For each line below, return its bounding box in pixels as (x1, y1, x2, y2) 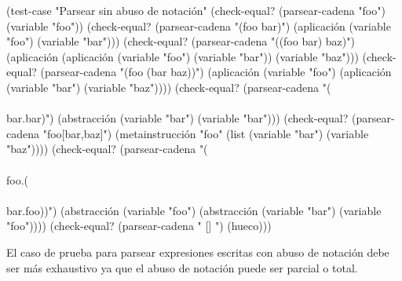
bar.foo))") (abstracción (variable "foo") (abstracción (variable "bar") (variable (6, 202, 382, 218)
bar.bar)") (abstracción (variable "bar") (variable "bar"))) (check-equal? (6, 110, 349, 126)
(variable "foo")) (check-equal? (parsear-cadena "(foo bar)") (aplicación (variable (6, 17, 391, 34)
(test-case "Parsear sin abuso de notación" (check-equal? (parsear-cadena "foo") (6, 2, 386, 18)
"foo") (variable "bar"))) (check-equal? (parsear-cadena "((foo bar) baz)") (6, 33, 355, 49)
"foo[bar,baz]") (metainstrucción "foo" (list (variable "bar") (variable (42, 125, 369, 141)
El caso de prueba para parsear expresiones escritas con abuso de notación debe (6, 243, 389, 260)
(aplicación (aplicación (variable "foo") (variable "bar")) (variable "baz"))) (6, 48, 359, 64)
